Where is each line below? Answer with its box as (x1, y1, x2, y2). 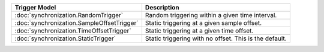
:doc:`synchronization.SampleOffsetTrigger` (14, 19, 139, 27)
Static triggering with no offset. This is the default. (145, 34, 287, 43)
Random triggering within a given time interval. (145, 11, 277, 19)
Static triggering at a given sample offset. (145, 19, 262, 27)
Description (145, 4, 179, 11)
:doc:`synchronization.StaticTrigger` (14, 34, 116, 43)
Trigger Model (14, 4, 56, 11)
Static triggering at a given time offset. (145, 27, 254, 35)
